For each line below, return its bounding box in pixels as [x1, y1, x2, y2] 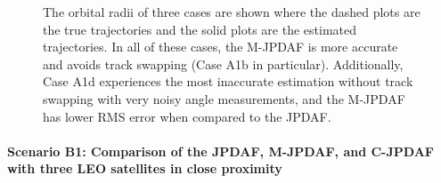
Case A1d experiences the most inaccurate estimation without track [43, 72, 413, 91]
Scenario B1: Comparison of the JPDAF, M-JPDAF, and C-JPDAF [7, 141, 434, 160]
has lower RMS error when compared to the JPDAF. [43, 107, 331, 125]
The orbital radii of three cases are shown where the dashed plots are [43, 3, 421, 20]
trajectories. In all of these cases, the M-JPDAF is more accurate [43, 37, 398, 56]
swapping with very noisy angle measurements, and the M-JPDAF [43, 89, 405, 107]
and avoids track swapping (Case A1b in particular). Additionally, [43, 54, 404, 73]
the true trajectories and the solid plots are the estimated [43, 20, 357, 38]
